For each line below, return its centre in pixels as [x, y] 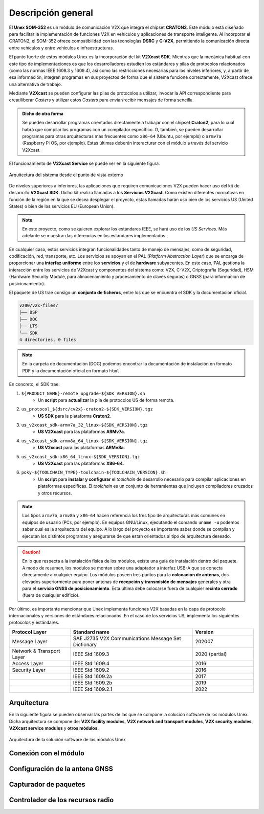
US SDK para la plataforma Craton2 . [75, 416]
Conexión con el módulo [47, 753]
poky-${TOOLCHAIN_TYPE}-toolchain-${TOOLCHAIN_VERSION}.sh [94, 473]
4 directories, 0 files [48, 339]
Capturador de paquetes [47, 784]
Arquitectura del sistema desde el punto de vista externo [66, 175]
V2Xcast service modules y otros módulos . [54, 728]
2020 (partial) [211, 654]
